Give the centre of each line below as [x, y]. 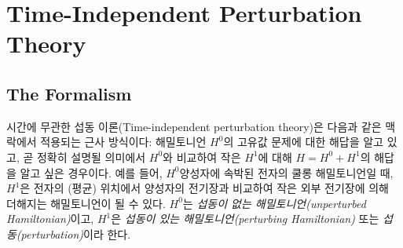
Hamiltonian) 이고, [50, 219]
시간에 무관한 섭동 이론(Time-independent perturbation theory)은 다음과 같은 [194, 126]
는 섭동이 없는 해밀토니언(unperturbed [274, 203]
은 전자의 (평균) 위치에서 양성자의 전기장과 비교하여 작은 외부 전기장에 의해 [204, 188]
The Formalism [69, 93]
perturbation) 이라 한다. [76, 233]
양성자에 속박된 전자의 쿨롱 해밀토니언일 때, [286, 172]
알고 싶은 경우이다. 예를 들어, [91, 172]
